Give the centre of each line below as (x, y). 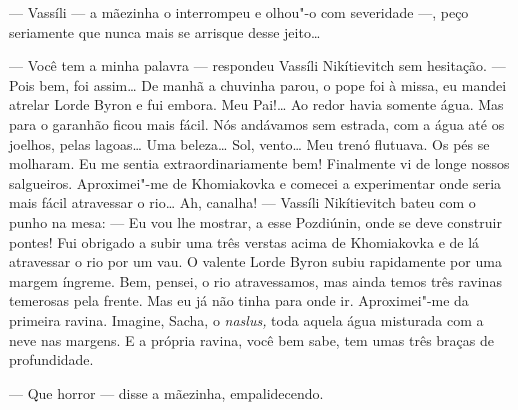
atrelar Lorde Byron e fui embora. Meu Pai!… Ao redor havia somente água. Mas (256, 104)
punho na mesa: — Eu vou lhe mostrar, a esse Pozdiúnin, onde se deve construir (255, 221)
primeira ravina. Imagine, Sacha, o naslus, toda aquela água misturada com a (246, 319)
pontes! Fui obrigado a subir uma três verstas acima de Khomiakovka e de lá (244, 241)
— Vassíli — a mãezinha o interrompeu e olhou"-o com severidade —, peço (239, 12)
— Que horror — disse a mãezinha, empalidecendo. (166, 392)
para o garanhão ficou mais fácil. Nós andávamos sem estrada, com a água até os (257, 123)
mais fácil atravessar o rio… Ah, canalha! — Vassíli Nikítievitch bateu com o (242, 202)
